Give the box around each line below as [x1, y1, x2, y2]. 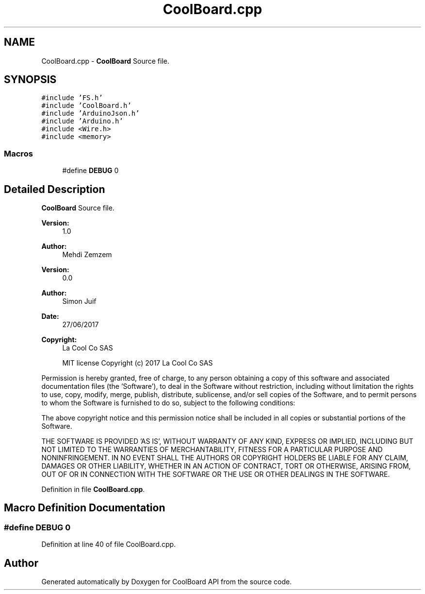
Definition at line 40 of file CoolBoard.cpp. [41, 540, 176, 549]
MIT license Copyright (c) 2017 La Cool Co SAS [62, 359, 213, 367]
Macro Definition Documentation [4, 502, 165, 514]
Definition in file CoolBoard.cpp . [41, 485, 145, 494]
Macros [4, 148, 33, 158]
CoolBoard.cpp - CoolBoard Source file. [41, 56, 169, 65]
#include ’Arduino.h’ [41, 117, 123, 125]
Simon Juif [62, 297, 97, 306]
